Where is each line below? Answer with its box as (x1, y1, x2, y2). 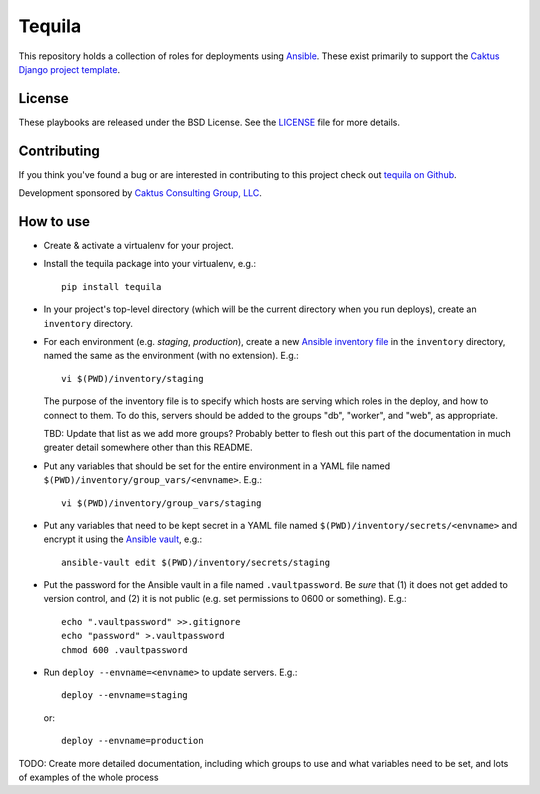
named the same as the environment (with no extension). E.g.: (43, 350, 299, 362)
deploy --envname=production (61, 735, 204, 747)
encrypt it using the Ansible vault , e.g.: (43, 533, 203, 545)
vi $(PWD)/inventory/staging (61, 373, 204, 384)
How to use (18, 213, 90, 230)
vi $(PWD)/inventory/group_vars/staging (61, 497, 262, 509)
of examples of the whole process (18, 771, 159, 783)
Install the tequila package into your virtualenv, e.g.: (43, 258, 257, 270)
